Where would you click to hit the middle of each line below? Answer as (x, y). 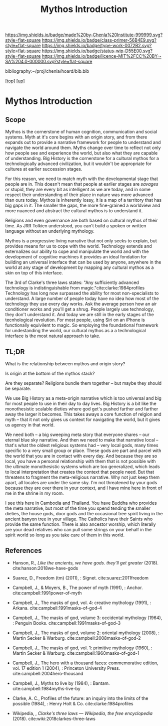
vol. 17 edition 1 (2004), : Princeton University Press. (66, 668)
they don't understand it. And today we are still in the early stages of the (79, 315)
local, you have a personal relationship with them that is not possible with (80, 461)
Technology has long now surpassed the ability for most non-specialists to (82, 293)
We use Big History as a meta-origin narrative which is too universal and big (83, 398)
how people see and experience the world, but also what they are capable (81, 153)
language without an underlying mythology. (50, 231)
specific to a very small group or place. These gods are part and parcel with (83, 451)
